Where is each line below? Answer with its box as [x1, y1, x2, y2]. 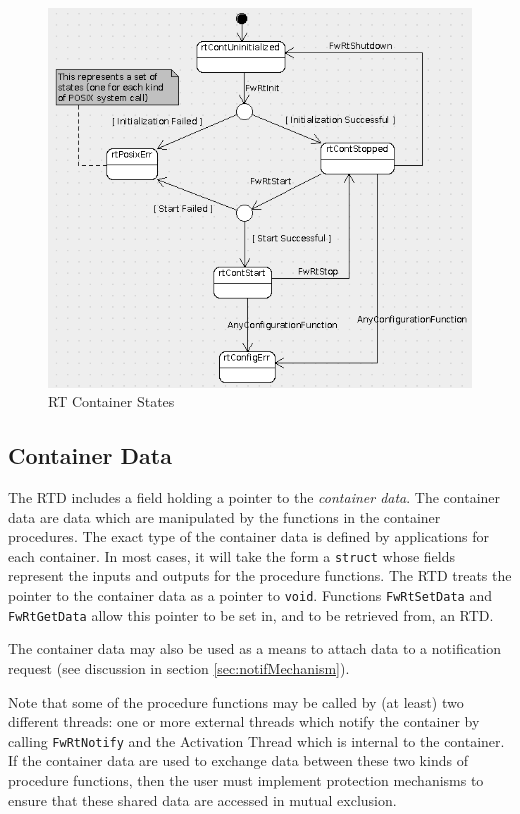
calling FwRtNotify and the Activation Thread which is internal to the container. [8, 730, 505, 751]
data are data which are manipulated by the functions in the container [8, 506, 441, 527]
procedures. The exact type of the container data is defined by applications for [8, 526, 490, 547]
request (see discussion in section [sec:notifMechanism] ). [8, 657, 350, 678]
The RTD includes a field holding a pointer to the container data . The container [8, 487, 501, 508]
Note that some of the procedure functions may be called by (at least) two [8, 691, 464, 712]
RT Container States [48, 391, 175, 412]
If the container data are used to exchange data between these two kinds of [8, 750, 468, 771]
